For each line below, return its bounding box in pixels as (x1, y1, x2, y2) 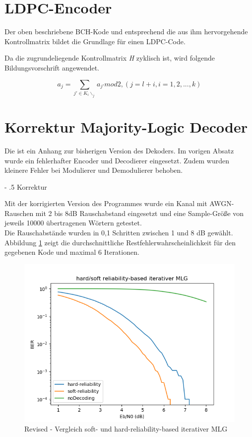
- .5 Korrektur (4, 181, 47, 192)
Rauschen (4, 208, 34, 218)
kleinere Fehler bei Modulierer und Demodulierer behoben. (4, 165, 183, 175)
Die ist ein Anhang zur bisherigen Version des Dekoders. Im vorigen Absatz (4, 145, 234, 155)
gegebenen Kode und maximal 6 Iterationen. (4, 247, 139, 257)
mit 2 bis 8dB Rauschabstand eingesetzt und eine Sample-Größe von (35, 208, 244, 218)
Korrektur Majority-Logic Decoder (4, 116, 248, 137)
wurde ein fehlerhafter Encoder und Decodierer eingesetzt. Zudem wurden (4, 155, 230, 165)
